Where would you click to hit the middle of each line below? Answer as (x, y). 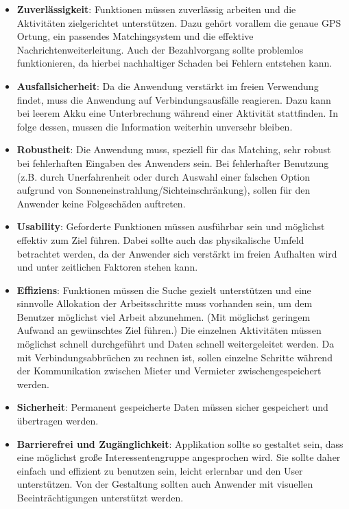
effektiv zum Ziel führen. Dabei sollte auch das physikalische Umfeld (160, 239)
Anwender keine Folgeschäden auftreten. (101, 203)
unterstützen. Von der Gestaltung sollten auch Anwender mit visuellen (165, 484)
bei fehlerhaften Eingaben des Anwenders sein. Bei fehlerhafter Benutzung (173, 162)
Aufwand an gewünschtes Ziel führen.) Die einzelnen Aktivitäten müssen (169, 330)
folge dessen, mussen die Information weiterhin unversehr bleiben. (155, 126)
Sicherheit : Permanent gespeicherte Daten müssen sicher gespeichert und (172, 407)
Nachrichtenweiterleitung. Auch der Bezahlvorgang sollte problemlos (160, 49)
